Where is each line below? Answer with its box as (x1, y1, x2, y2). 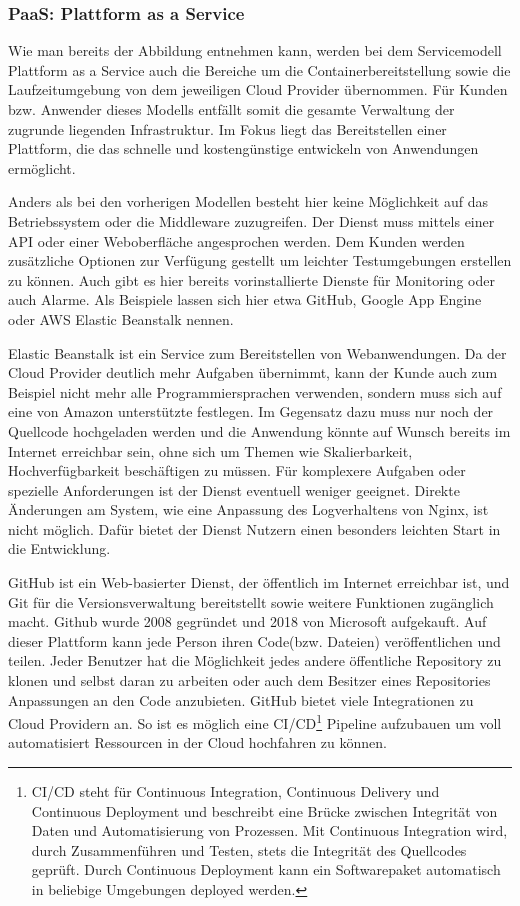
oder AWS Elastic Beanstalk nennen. (8, 308, 234, 329)
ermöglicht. (8, 157, 76, 178)
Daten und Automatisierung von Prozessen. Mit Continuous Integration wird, (31, 820, 508, 841)
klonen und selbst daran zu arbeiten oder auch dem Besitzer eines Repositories (8, 670, 491, 691)
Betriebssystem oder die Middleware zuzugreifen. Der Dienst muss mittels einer (8, 210, 495, 231)
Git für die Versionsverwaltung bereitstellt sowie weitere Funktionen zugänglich (8, 591, 494, 612)
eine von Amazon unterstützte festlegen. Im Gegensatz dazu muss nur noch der (8, 401, 494, 422)
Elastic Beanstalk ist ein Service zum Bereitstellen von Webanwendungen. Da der (8, 342, 507, 363)
